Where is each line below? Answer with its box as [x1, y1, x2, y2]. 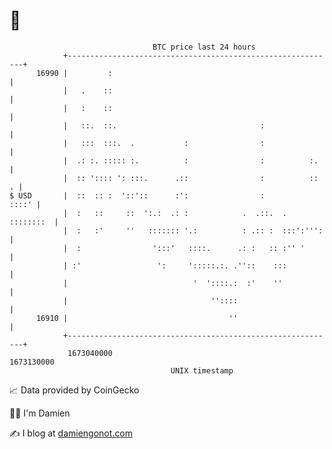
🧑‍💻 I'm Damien [9, 407, 71, 419]
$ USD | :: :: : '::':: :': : [9, 190, 266, 201]
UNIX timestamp [170, 365, 234, 376]
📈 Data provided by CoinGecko [9, 384, 140, 396]
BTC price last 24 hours [152, 42, 256, 52]
